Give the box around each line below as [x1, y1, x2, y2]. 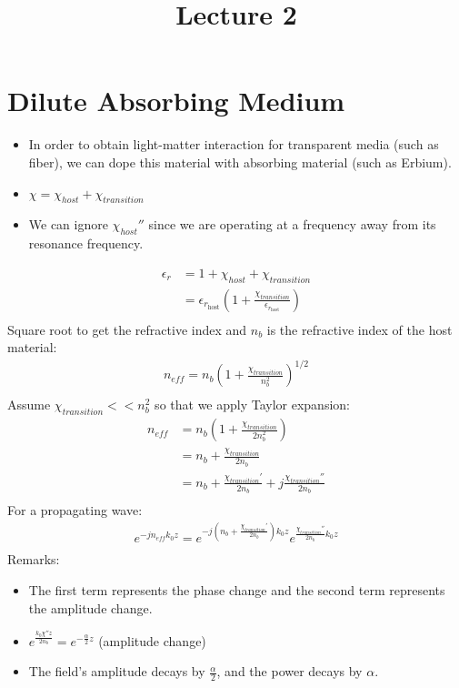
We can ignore [28, 215, 108, 234]
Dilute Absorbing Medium [7, 82, 345, 119]
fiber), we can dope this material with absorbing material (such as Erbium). [28, 152, 452, 171]
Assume [7, 395, 51, 414]
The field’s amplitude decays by [28, 662, 205, 681]
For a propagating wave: [7, 501, 143, 520]
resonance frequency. [28, 234, 144, 253]
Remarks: [7, 550, 60, 569]
